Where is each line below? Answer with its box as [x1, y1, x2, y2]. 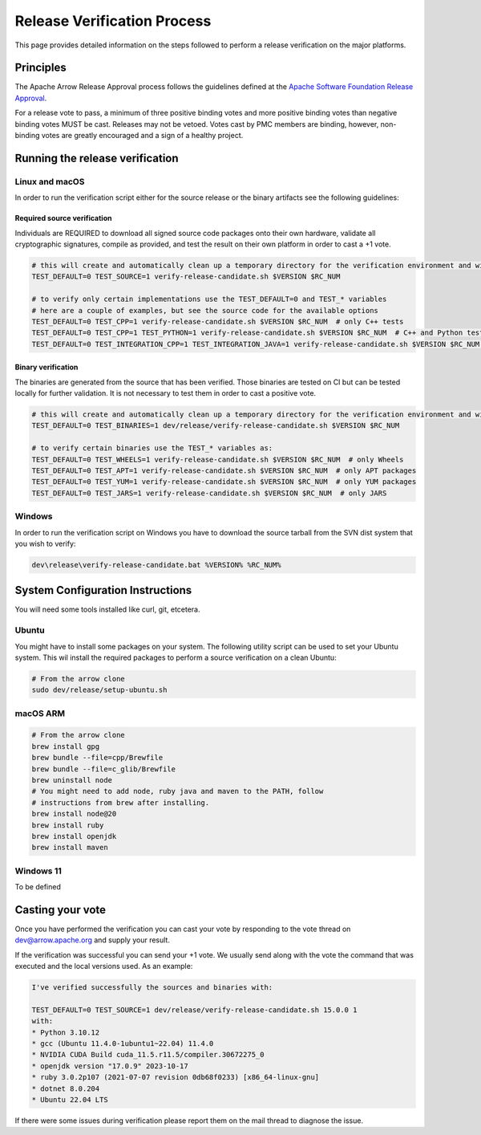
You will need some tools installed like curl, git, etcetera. [14, 604, 200, 614]
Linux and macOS [14, 176, 85, 187]
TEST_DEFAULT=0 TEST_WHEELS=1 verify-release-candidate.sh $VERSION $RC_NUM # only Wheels [31, 454, 404, 464]
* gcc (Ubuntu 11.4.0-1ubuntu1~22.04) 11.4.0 [31, 1039, 214, 1048]
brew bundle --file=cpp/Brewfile [31, 753, 164, 763]
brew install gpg [31, 742, 100, 751]
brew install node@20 [31, 809, 117, 819]
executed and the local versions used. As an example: [14, 962, 193, 971]
